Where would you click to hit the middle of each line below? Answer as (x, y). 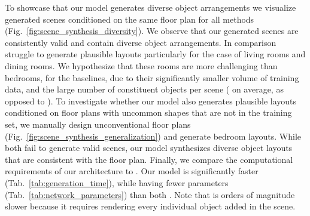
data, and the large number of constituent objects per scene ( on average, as (144, 89)
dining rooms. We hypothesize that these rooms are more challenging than (141, 65)
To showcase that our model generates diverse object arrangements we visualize (151, 7)
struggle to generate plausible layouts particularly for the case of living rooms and (155, 54)
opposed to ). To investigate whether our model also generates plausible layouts (151, 101)
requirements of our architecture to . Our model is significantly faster (132, 171)
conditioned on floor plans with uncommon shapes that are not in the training (148, 112)
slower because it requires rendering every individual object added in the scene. (150, 206)
